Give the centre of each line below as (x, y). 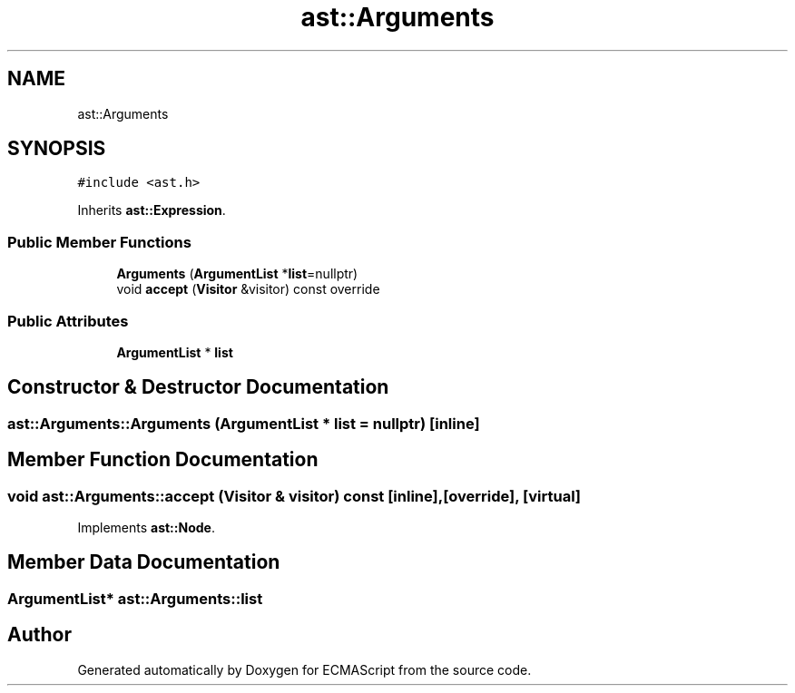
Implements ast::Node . (146, 527)
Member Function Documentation (163, 460)
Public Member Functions (99, 242)
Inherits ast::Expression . (152, 210)
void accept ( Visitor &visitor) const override (248, 289)
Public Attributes (68, 321)
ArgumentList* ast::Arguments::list (135, 598)
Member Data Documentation (144, 562)
